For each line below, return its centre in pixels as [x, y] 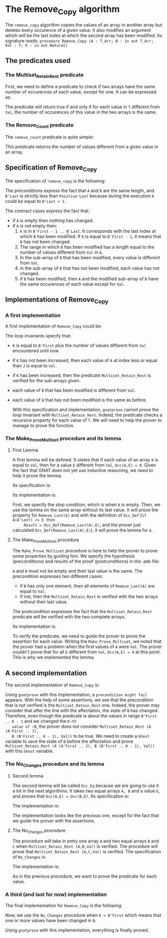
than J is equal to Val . [35, 365]
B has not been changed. [45, 242]
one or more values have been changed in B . [51, 920]
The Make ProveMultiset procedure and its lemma [63, 439]
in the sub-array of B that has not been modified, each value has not [89, 268]
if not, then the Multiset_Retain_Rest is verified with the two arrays [89, 597]
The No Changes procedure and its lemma [55, 765]
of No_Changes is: [29, 857]
